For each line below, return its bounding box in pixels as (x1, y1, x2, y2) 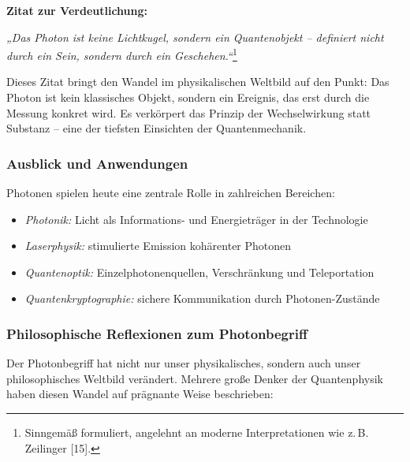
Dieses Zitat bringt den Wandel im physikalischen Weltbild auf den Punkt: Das (6, 73, 389, 90)
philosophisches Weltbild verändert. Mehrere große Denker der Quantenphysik (6, 370, 383, 386)
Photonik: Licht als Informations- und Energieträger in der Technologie (24, 211, 368, 227)
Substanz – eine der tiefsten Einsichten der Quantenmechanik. (6, 120, 307, 136)
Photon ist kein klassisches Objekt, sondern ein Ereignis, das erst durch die (6, 89, 370, 106)
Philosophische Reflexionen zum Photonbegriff (6, 323, 307, 343)
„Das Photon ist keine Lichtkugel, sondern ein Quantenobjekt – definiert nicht (6, 28, 384, 45)
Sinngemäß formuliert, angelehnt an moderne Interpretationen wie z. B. (24, 424, 369, 440)
